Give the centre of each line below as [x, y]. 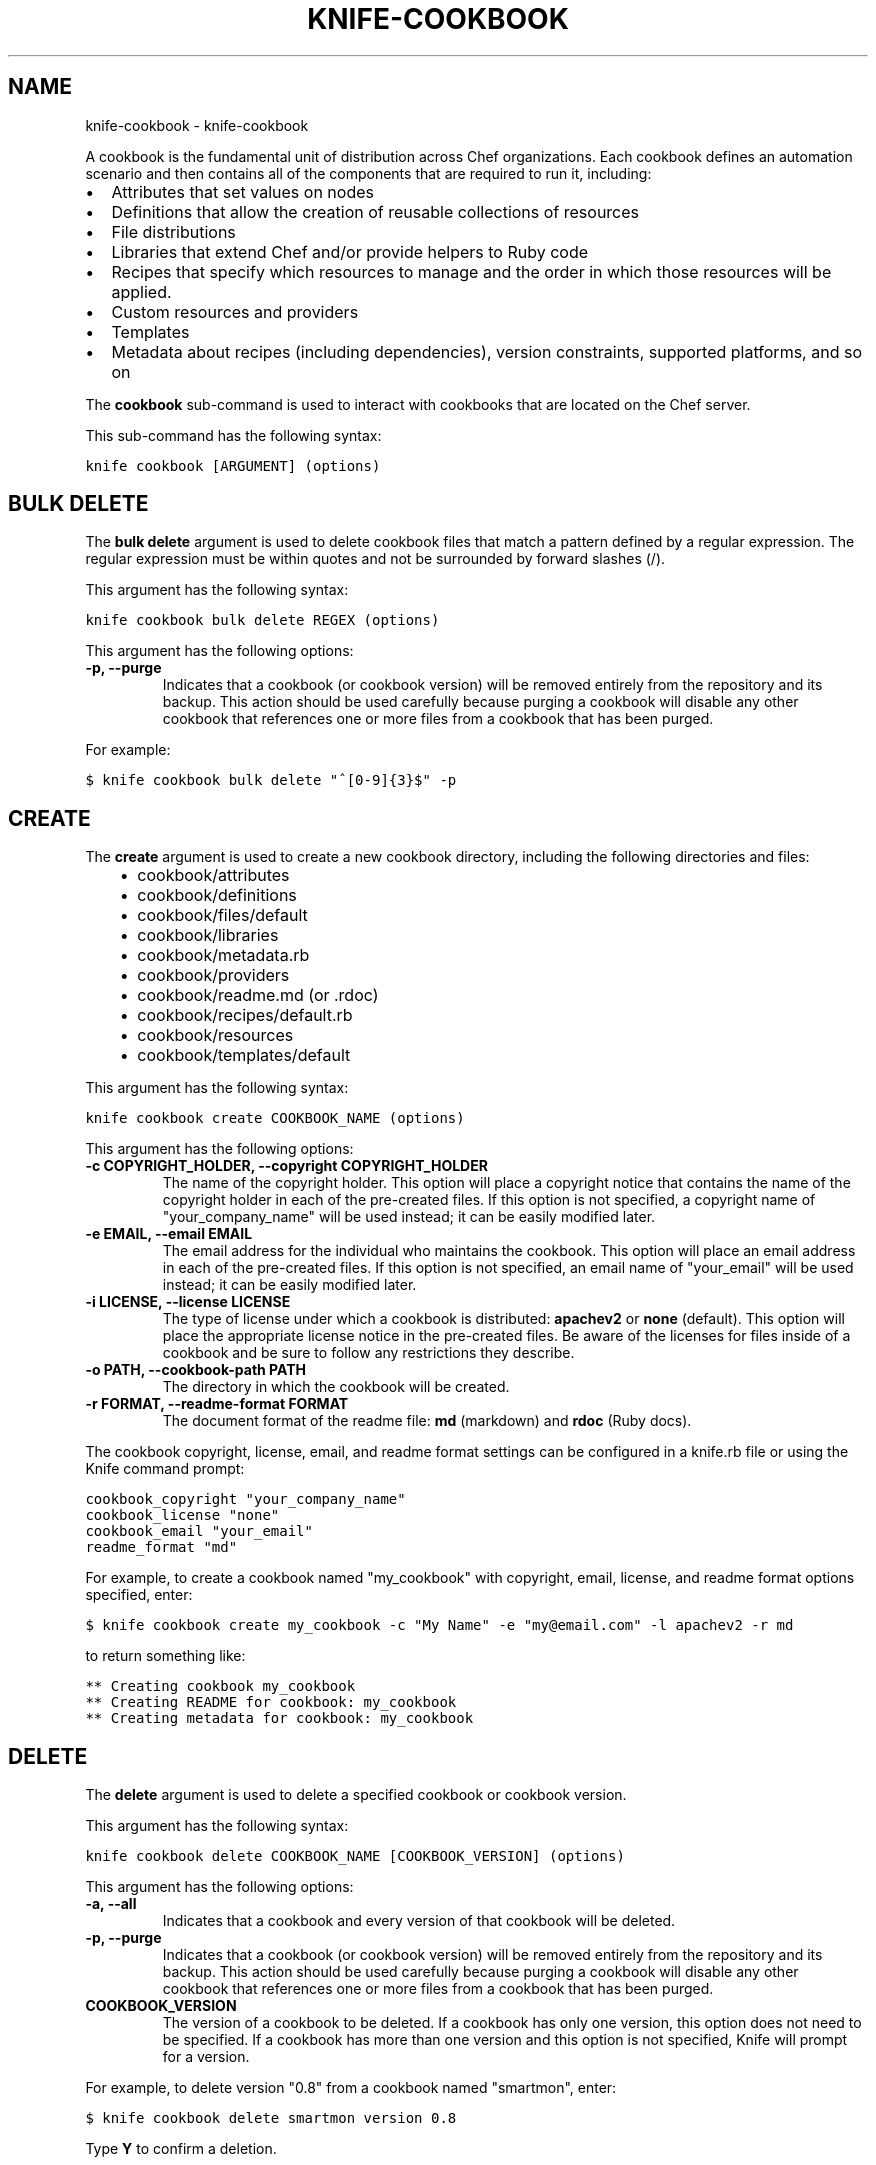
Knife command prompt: [165, 1469]
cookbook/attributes [213, 875]
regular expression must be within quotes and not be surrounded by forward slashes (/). [375, 559]
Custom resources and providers [235, 311]
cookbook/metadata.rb [223, 955]
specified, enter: [139, 1595]
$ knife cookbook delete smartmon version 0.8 [271, 2118]
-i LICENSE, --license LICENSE [188, 1302]
